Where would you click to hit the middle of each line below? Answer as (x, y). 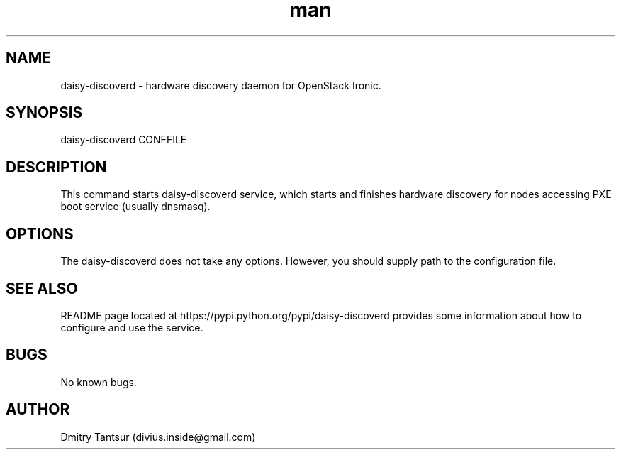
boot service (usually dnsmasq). (135, 207)
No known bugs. (99, 382)
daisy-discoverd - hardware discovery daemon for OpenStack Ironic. (221, 85)
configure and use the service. (132, 327)
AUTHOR (38, 410)
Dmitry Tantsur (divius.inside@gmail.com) (158, 437)
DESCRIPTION (56, 167)
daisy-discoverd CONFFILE (124, 140)
